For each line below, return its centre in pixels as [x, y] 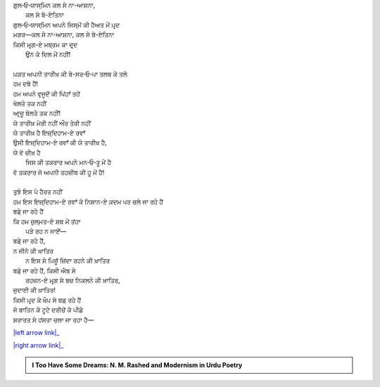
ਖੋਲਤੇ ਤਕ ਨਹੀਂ [30, 103]
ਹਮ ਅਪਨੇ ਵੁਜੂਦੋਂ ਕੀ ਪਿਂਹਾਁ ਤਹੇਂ [46, 93]
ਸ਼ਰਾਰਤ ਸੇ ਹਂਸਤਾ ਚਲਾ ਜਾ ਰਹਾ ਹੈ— [53, 320]
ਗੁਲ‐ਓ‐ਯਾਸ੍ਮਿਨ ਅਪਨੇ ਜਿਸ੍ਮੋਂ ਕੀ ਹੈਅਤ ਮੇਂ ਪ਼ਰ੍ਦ [66, 25]
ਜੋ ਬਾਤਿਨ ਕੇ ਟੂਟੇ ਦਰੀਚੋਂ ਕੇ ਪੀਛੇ [48, 310]
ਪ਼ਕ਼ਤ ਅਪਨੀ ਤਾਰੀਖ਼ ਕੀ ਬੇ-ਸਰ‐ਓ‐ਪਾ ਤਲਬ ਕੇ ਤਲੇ [70, 74]
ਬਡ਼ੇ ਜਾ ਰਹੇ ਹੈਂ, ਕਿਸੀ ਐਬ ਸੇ [45, 270]
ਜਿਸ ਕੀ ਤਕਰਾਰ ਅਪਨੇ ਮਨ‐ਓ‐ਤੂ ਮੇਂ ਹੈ [69, 162]
